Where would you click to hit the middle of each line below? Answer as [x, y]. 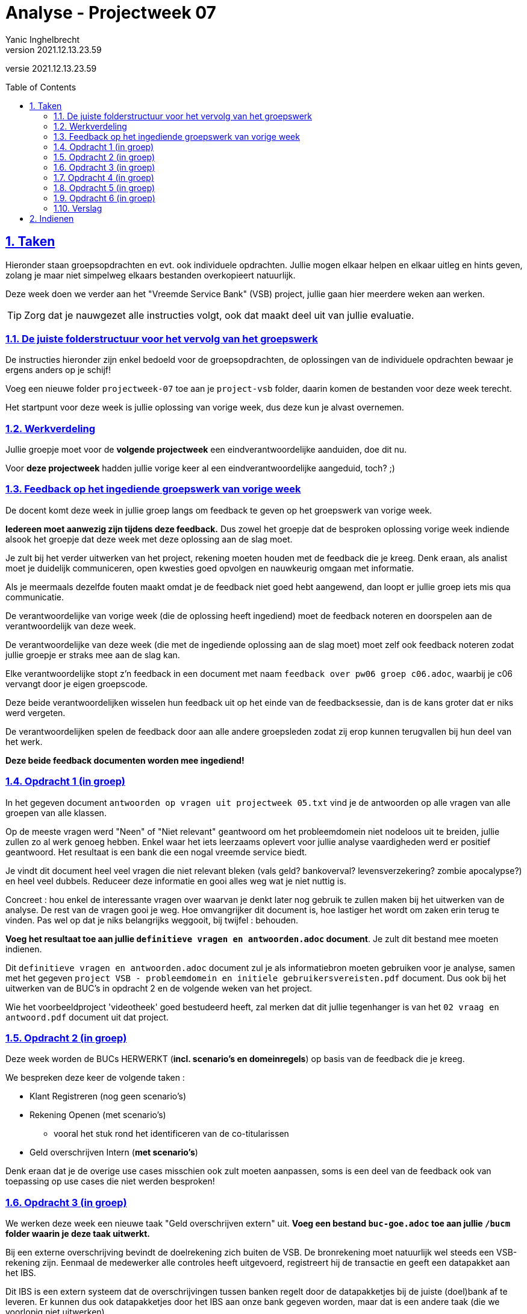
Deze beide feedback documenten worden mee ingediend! [125, 760]
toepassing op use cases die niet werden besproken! [110, 1181]
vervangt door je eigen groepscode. [77, 684]
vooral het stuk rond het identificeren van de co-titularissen [171, 1134]
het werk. [24, 741]
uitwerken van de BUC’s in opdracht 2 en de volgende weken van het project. [159, 988]
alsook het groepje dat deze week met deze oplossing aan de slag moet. [149, 539]
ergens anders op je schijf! [58, 370]
